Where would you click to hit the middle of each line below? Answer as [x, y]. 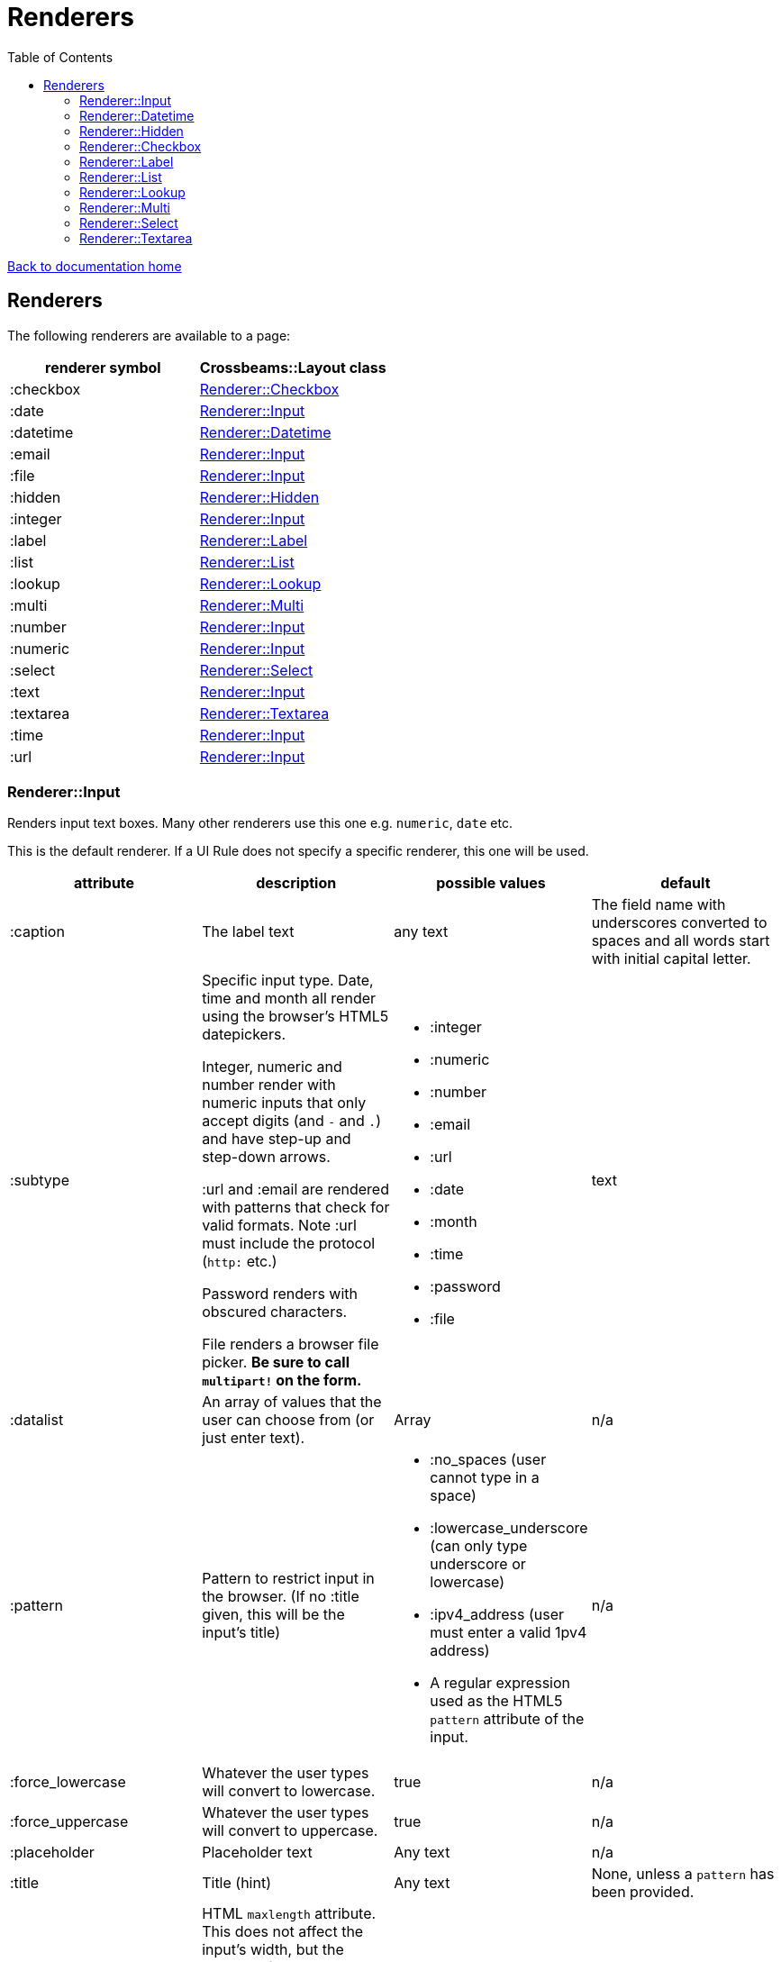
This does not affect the [283, 1932]
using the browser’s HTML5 [295, 1017]
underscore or [478, 1564]
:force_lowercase [68, 1782]
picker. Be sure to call [276, 1362]
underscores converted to [679, 923]
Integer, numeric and [272, 1067]
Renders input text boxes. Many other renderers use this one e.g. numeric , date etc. [260, 823]
